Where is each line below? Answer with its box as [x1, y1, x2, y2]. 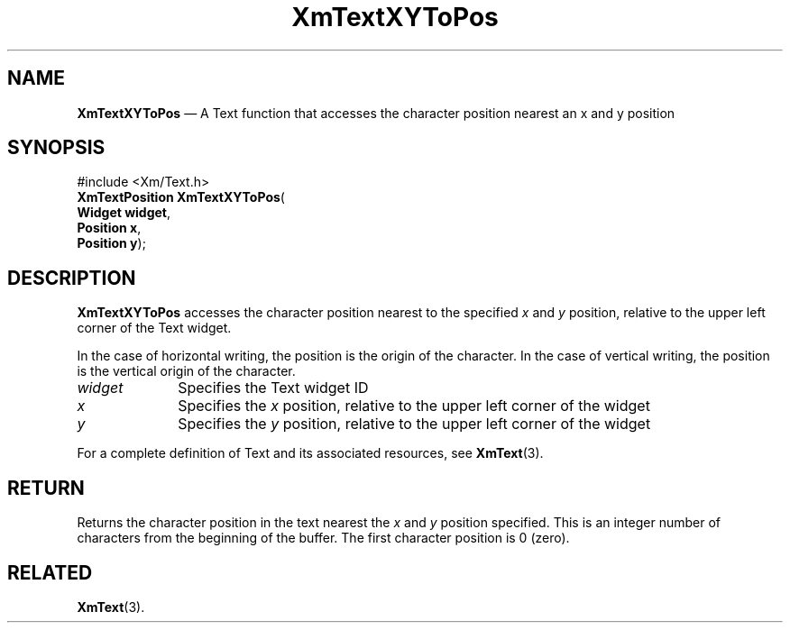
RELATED [7, 561, 93, 584]
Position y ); [77, 235, 146, 251]
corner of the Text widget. [77, 320, 232, 336]
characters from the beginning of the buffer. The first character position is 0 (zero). [77, 530, 570, 546]
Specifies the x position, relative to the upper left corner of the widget [178, 397, 650, 415]
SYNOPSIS [7, 136, 106, 160]
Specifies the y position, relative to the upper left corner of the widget [178, 415, 651, 434]
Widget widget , [77, 205, 171, 221]
